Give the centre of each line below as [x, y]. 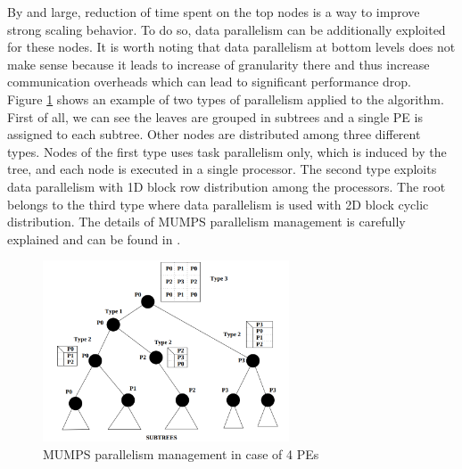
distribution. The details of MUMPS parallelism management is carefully [206, 222]
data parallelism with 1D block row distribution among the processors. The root [227, 186]
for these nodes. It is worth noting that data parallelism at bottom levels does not [231, 47]
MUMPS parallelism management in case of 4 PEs [181, 454]
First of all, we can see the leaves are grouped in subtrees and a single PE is [215, 116]
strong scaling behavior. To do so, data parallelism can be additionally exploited [227, 29]
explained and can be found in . [94, 239]
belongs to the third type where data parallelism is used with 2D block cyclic [218, 204]
